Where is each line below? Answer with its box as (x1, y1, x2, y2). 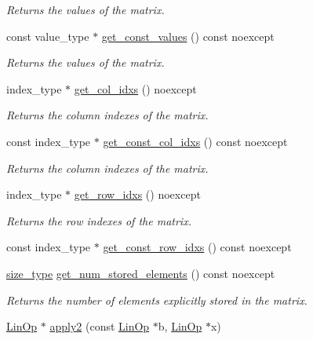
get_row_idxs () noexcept (74, 186, 201, 203)
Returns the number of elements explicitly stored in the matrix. (6, 291, 308, 308)
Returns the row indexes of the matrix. (6, 212, 191, 228)
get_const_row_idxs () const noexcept (103, 239, 292, 255)
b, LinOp (158, 318, 202, 335)
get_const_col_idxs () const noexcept (103, 133, 288, 149)
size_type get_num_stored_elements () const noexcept (6, 265, 275, 281)
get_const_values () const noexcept (101, 27, 275, 44)
